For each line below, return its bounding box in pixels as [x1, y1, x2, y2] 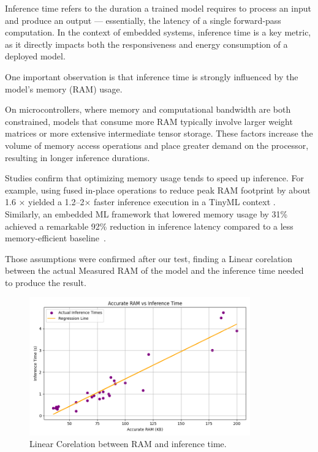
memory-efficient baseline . [5, 232, 106, 244]
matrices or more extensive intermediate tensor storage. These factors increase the [5, 127, 313, 140]
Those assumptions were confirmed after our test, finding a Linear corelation [5, 252, 293, 265]
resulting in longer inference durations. [5, 151, 150, 164]
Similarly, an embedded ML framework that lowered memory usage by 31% [5, 207, 288, 220]
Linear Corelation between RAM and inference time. [29, 437, 227, 450]
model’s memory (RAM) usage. [5, 82, 123, 95]
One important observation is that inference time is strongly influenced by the [5, 70, 298, 83]
